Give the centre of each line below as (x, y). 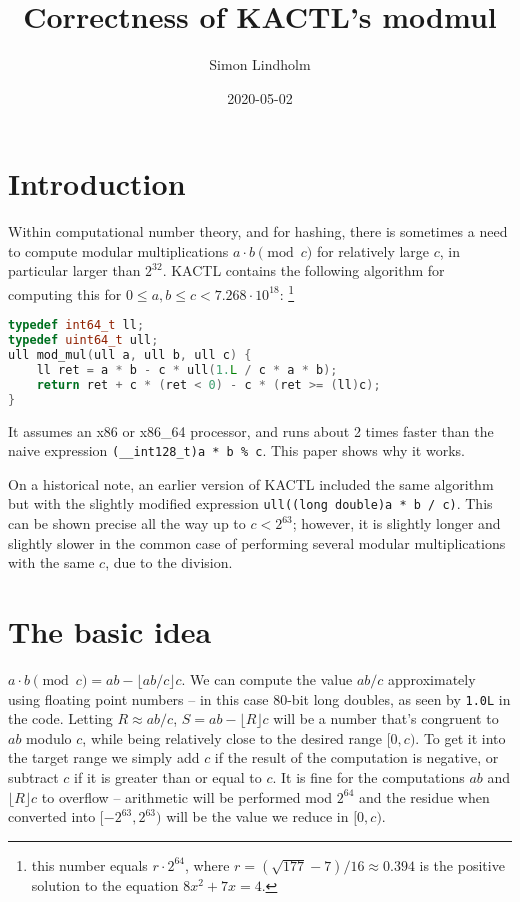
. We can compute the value (267, 678)
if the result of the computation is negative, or (356, 757)
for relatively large (373, 250)
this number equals (89, 864)
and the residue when (424, 796)
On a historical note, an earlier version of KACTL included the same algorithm (251, 483)
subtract (33, 776)
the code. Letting (60, 718)
